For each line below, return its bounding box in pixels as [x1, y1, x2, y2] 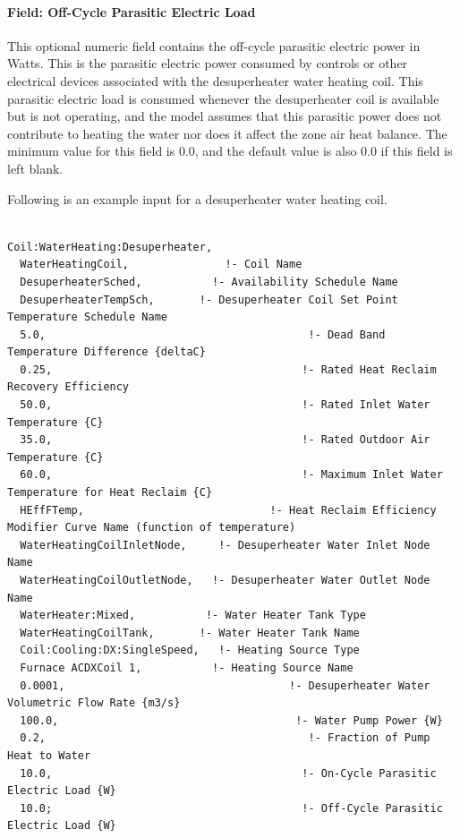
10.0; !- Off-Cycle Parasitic [20, 801, 443, 815]
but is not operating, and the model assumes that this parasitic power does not [7, 107, 442, 125]
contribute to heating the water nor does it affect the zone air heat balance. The [7, 124, 447, 142]
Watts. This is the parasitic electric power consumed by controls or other [7, 54, 408, 73]
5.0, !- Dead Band [20, 328, 386, 341]
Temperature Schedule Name [7, 311, 167, 324]
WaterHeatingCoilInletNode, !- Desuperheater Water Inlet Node [20, 538, 430, 552]
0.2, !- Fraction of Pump [20, 731, 430, 745]
